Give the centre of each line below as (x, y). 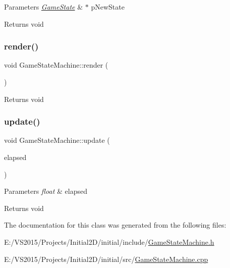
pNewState (108, 7)
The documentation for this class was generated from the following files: (115, 225)
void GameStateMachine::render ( (56, 65)
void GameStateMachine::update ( (57, 140)
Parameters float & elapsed (46, 191)
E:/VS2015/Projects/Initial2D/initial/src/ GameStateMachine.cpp (106, 259)
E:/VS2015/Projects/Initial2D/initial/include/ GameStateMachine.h (109, 242)
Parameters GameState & (44, 7)
